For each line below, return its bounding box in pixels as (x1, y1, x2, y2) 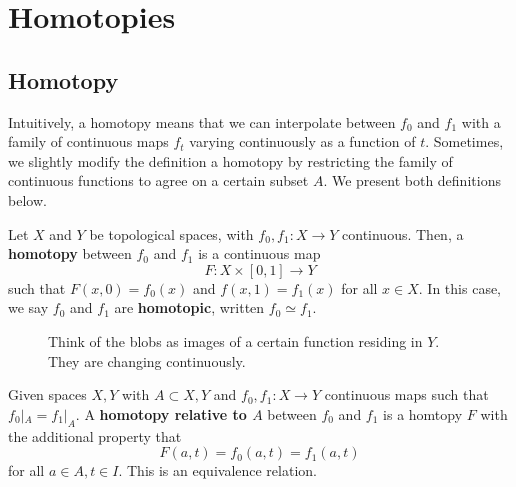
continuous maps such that (324, 384, 489, 405)
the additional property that (8, 425, 182, 446)
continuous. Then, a (342, 223, 464, 244)
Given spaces (8, 384, 87, 405)
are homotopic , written (114, 297, 265, 318)
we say (8, 297, 49, 318)
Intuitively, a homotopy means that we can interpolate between (8, 111, 396, 132)
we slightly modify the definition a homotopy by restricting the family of (8, 150, 453, 171)
